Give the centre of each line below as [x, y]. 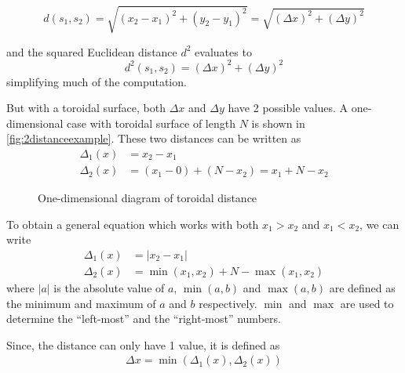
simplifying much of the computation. [97, 81]
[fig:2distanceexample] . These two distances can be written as [154, 138]
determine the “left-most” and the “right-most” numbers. [144, 319]
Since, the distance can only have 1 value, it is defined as [143, 344]
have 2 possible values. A [288, 108]
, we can [379, 224]
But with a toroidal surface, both [86, 108]
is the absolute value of [109, 287]
